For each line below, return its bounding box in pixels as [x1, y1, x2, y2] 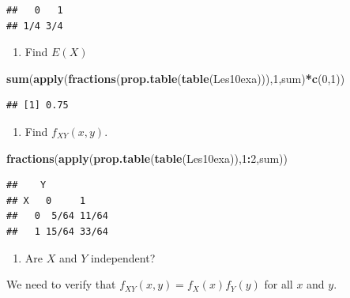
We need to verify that [6, 276, 116, 292]
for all [264, 276, 293, 292]
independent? [90, 249, 156, 266]
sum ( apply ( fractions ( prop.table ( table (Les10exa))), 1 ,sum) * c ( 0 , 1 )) [6, 70, 345, 86]
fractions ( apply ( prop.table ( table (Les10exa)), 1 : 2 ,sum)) [6, 149, 288, 166]
